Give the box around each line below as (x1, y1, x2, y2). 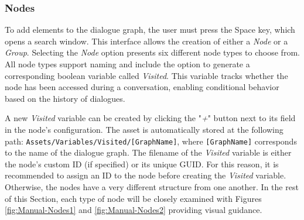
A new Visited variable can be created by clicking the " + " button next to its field (5, 112, 296, 124)
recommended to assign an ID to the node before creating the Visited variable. (5, 169, 286, 181)
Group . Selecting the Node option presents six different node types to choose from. (5, 46, 300, 59)
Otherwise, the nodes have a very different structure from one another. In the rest (5, 181, 299, 192)
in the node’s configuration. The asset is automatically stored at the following (5, 123, 283, 135)
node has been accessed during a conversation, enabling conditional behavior (5, 81, 279, 93)
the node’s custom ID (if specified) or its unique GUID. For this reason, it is (5, 157, 279, 170)
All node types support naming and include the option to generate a (5, 58, 250, 70)
